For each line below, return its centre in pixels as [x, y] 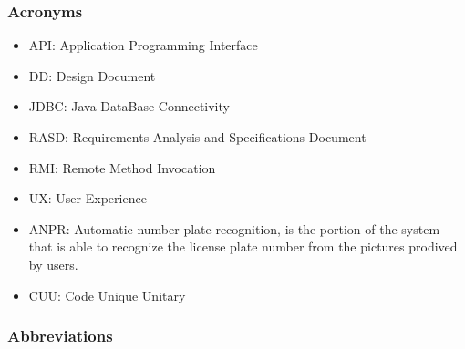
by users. [53, 264]
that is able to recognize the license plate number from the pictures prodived [243, 246]
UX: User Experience [88, 198]
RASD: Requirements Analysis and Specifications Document [197, 137]
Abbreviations [60, 336]
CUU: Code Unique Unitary [107, 295]
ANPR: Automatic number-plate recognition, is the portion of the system [234, 228]
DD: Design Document [92, 75]
